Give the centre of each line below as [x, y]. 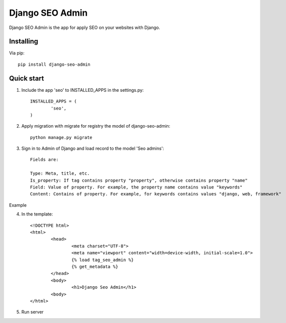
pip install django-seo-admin [54, 64]
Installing [24, 41]
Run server [32, 312]
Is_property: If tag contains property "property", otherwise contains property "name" [139, 180]
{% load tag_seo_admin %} [103, 260]
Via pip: [17, 53]
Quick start [27, 78]
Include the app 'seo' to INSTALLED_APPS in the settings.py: [83, 90]
